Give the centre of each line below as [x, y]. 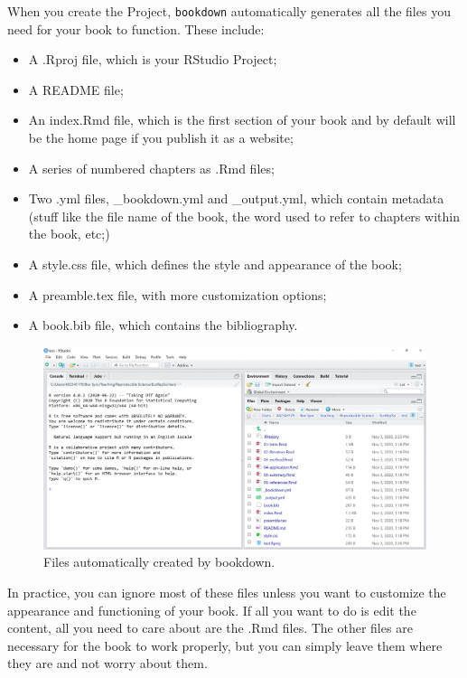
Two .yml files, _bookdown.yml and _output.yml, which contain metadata [236, 198]
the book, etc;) [69, 234]
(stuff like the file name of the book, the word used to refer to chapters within [244, 216]
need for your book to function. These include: [136, 28]
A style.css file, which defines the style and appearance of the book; [215, 264]
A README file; [76, 89]
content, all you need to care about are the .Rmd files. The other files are [210, 628]
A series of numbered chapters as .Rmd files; [151, 168]
